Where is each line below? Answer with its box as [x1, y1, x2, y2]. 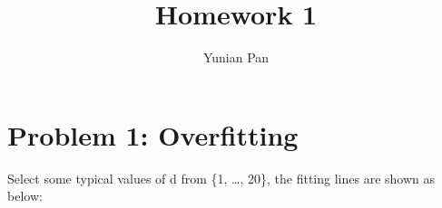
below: [7, 186, 43, 205]
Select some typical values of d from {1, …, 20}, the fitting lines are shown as [7, 168, 436, 187]
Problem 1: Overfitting [7, 116, 299, 153]
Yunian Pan [202, 48, 270, 67]
